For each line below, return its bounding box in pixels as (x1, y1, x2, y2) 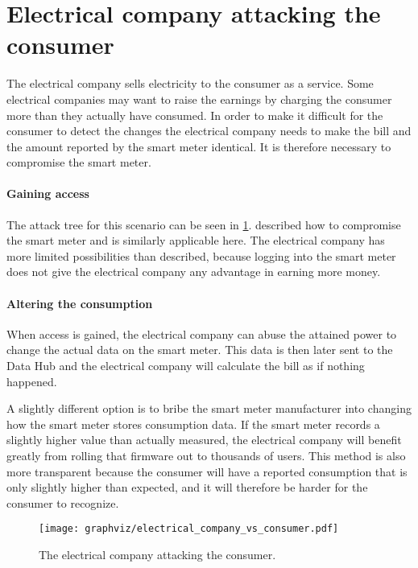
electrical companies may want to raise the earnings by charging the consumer (6, 90, 392, 107)
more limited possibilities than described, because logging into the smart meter (6, 247, 396, 264)
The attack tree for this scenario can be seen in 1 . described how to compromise (6, 216, 401, 233)
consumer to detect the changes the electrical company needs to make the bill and (6, 122, 412, 139)
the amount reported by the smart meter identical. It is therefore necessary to (6, 138, 391, 154)
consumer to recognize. (6, 494, 119, 511)
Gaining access (6, 185, 89, 202)
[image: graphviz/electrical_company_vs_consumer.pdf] (39, 523, 339, 535)
